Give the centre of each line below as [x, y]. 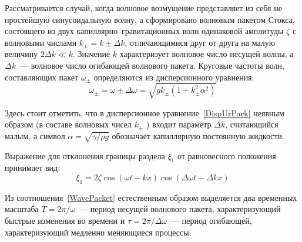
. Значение [91, 54]
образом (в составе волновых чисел [68, 124]
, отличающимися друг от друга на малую [200, 42]
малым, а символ [35, 135]
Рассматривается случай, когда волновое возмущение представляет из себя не [143, 8]
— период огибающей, [212, 221]
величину [21, 54]
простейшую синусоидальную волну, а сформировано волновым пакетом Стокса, [150, 19]
